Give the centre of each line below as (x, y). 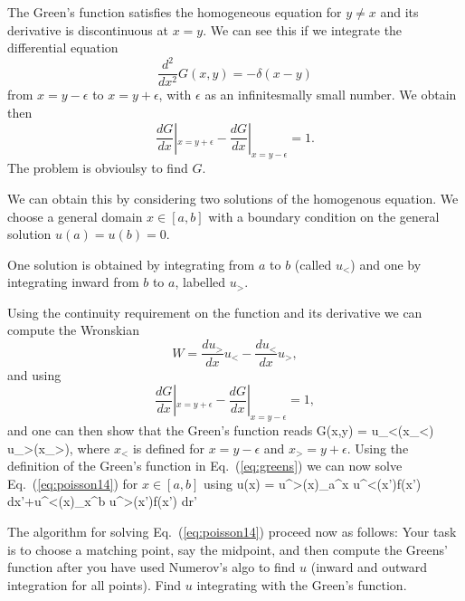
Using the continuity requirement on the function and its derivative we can (215, 312)
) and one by (386, 264)
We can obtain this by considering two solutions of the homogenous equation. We (233, 198)
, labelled (200, 282)
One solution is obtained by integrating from (131, 264)
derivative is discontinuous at (88, 29)
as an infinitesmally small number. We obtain (331, 95)
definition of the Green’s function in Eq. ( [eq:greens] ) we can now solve (205, 466)
